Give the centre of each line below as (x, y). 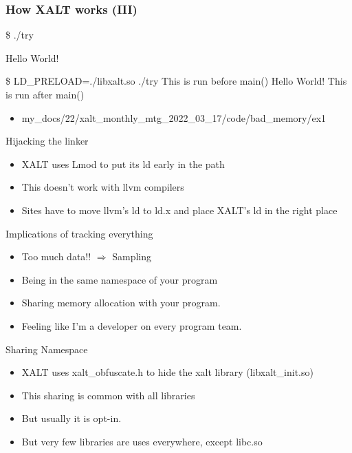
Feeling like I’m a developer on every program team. (132, 325)
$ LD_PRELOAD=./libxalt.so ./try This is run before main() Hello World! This (176, 81)
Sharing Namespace (47, 349)
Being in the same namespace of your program (120, 279)
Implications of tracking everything (79, 233)
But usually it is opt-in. (71, 418)
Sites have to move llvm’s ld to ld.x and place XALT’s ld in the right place (179, 210)
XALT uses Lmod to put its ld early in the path (123, 164)
